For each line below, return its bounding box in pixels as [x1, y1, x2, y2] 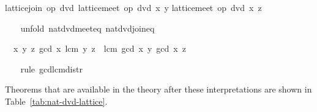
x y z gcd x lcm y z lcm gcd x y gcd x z [13, 42, 186, 55]
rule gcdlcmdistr [20, 62, 83, 75]
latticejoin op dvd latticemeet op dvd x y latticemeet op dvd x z [5, 1, 262, 13]
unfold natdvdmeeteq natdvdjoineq [20, 21, 155, 34]
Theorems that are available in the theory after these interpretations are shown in [5, 83, 312, 96]
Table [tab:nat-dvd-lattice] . [5, 94, 108, 107]
